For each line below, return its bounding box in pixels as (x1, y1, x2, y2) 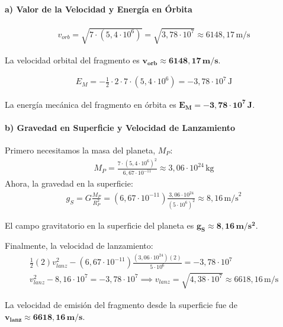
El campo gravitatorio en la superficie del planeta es (5, 219, 194, 231)
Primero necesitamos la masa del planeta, (5, 143, 156, 156)
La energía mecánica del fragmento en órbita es (5, 98, 176, 110)
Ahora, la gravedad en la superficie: (5, 177, 133, 190)
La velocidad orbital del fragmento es (5, 53, 140, 66)
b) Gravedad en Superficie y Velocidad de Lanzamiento (5, 121, 235, 133)
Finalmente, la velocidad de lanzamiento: (5, 239, 153, 252)
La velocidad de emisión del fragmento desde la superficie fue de (5, 298, 237, 310)
